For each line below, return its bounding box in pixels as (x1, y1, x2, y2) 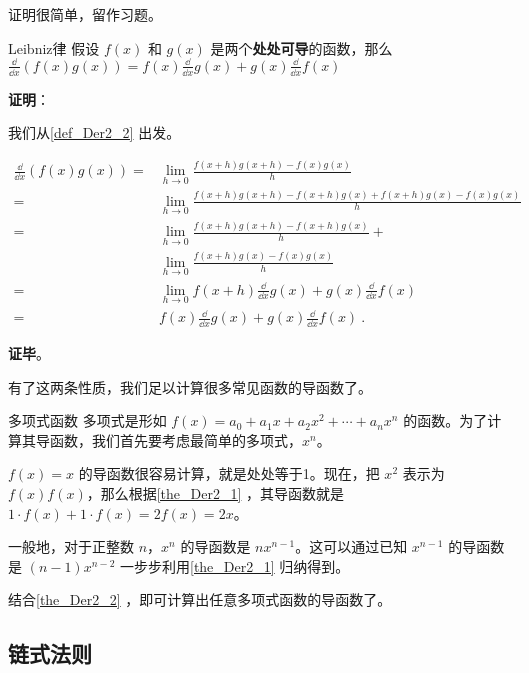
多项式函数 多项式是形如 (8, 410, 167, 431)
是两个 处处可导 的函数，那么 (210, 37, 393, 58)
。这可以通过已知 (295, 536, 408, 557)
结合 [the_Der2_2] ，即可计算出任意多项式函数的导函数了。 (8, 589, 392, 610)
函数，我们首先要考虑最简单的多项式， (49, 429, 302, 450)
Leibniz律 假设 (8, 37, 100, 58)
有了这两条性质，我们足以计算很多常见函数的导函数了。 (8, 376, 372, 397)
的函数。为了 (403, 410, 488, 431)
